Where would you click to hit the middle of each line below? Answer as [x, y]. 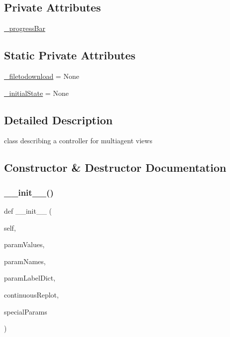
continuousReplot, [31, 294]
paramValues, [24, 244]
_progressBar [25, 28]
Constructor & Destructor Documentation [115, 168]
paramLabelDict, [30, 278]
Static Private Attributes [70, 55]
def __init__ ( [28, 210]
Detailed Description [58, 120]
